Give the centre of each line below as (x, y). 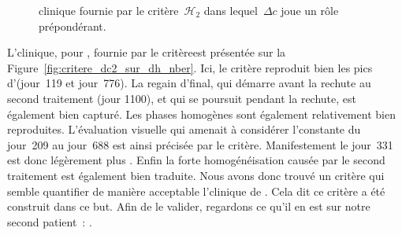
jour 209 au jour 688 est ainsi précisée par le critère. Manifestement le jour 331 (200, 144)
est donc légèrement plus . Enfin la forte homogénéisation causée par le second (196, 160)
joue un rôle (310, 10)
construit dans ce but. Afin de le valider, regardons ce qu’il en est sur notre (189, 206)
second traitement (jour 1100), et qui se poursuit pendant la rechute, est (182, 98)
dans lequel (231, 10)
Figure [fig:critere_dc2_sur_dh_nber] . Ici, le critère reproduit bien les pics (190, 67)
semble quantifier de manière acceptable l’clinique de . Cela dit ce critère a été (196, 191)
